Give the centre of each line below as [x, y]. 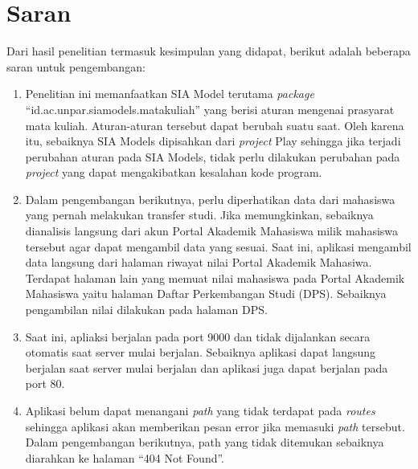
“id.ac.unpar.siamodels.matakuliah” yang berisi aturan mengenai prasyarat [210, 109]
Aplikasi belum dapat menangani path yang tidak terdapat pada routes [200, 410]
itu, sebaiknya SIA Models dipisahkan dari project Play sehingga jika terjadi [213, 141]
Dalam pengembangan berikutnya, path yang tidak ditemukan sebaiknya [205, 442]
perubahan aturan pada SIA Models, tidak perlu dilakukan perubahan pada [213, 156]
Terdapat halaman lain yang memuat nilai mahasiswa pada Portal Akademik [215, 277]
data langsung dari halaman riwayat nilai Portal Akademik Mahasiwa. [199, 262]
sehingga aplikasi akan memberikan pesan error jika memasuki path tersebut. [215, 426]
